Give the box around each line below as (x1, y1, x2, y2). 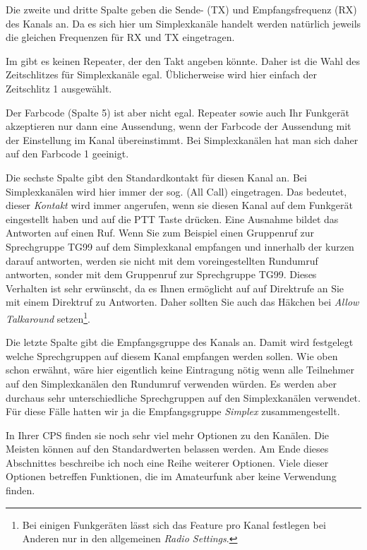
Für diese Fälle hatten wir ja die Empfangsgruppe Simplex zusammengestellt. (6, 404, 340, 419)
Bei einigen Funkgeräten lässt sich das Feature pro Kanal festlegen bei (22, 517, 326, 532)
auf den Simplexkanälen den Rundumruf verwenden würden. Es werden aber (6, 376, 337, 390)
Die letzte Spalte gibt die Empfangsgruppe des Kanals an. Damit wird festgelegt (6, 335, 354, 349)
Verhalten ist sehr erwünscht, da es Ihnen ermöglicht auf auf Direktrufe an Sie (6, 280, 344, 295)
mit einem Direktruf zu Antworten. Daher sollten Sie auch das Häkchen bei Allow (6, 294, 359, 309)
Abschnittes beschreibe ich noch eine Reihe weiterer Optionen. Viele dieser (6, 455, 329, 470)
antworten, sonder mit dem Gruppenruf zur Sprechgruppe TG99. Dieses (6, 267, 317, 282)
